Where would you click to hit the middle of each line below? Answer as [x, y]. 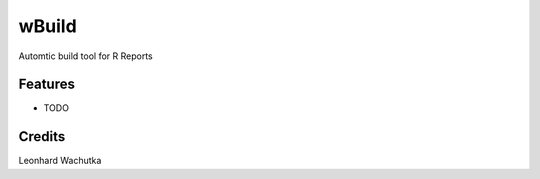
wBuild [47, 26]
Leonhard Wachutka [60, 161]
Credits [42, 136]
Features [46, 84]
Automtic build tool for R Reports [86, 56]
